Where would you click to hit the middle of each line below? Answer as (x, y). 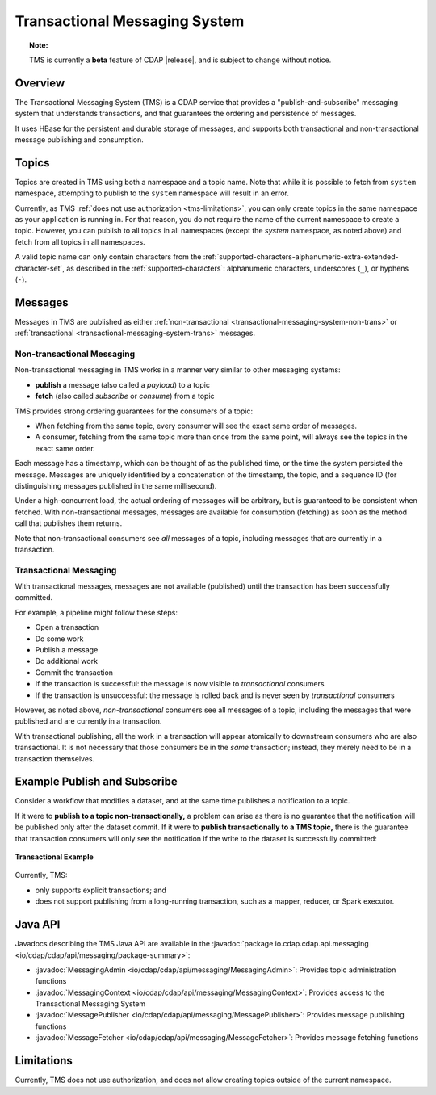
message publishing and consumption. (80, 140)
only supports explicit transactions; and (101, 890)
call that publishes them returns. (69, 523)
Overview (40, 83)
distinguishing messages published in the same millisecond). (116, 486)
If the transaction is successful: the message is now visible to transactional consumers (180, 684)
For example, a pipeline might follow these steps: (96, 612)
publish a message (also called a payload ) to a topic (122, 384)
